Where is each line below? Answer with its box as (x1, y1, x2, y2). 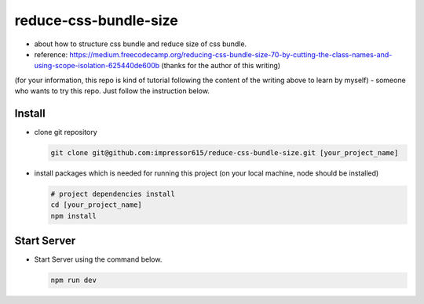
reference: (34, 49, 68, 59)
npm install (50, 212, 97, 220)
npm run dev (50, 276, 97, 285)
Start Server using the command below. (34, 255, 163, 264)
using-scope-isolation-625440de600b (34, 61, 160, 71)
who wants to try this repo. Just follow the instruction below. (14, 86, 210, 96)
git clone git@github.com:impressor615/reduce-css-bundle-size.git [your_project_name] (50, 149, 399, 157)
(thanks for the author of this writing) (161, 61, 281, 71)
